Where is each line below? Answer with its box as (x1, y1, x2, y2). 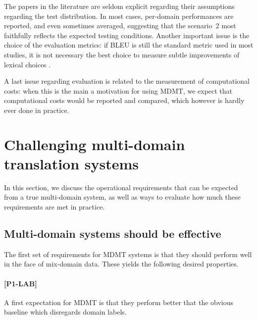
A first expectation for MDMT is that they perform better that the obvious (4, 297, 234, 307)
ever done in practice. (4, 105, 69, 115)
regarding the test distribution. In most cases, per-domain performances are (4, 10, 234, 21)
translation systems (4, 153, 139, 173)
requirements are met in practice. (4, 202, 105, 212)
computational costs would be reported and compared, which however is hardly (4, 95, 245, 106)
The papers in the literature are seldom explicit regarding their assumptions (4, 1, 235, 11)
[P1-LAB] (4, 278, 37, 288)
